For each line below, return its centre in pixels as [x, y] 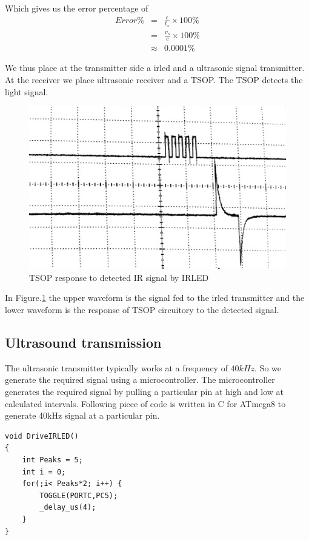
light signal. [27, 91]
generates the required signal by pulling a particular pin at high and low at [145, 391]
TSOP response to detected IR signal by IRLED [119, 277]
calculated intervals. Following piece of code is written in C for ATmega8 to [145, 403]
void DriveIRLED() [42, 436]
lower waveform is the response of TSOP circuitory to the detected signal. [142, 309]
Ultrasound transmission [83, 342]
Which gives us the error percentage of [77, 8]
